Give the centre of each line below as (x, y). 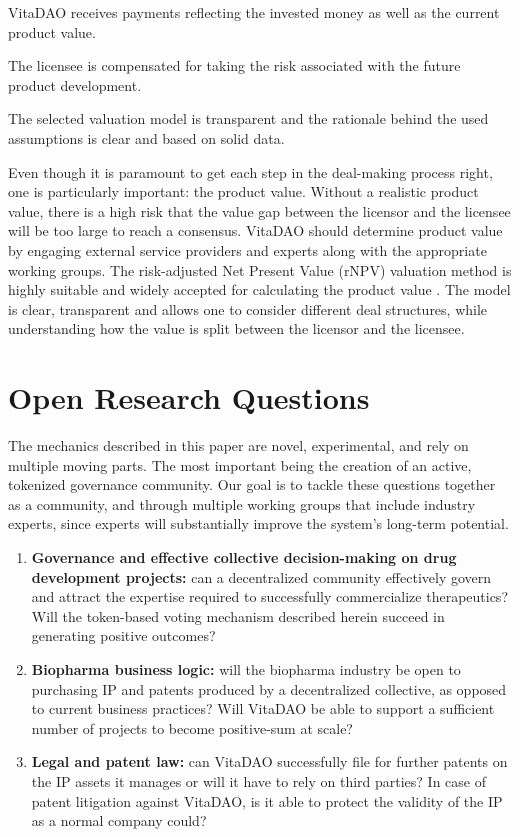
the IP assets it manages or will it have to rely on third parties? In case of (258, 780)
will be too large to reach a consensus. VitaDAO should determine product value (255, 230)
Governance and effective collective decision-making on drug (244, 557)
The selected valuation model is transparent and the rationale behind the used (248, 118)
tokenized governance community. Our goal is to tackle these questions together (252, 484)
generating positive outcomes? (123, 635)
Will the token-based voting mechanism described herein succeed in (238, 615)
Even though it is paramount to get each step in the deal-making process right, (250, 171)
